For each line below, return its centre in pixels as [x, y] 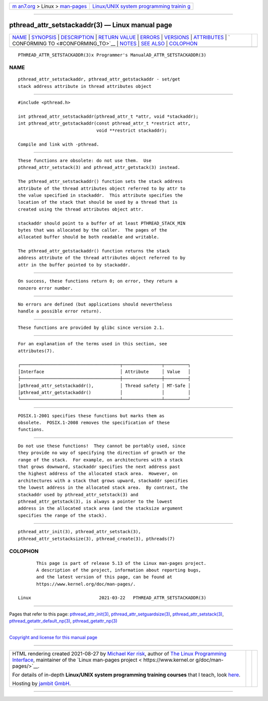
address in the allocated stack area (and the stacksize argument [100, 508]
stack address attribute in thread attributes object [85, 86]
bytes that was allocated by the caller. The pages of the [93, 230]
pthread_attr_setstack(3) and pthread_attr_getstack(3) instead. [99, 167]
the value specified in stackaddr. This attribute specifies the [100, 195]
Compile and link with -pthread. [59, 144]
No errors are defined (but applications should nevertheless [95, 305]
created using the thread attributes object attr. [81, 209]
